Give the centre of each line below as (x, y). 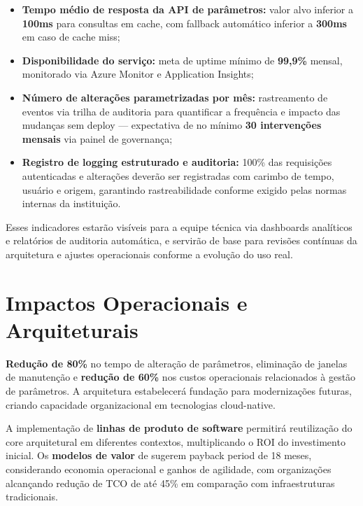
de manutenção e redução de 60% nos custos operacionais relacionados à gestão (181, 377)
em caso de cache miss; (71, 37)
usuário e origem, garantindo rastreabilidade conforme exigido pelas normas (184, 189)
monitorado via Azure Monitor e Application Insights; (138, 74)
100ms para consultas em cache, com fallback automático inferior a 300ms (184, 23)
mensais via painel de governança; (97, 138)
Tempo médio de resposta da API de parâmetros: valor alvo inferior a (187, 9)
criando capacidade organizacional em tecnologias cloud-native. (141, 404)
